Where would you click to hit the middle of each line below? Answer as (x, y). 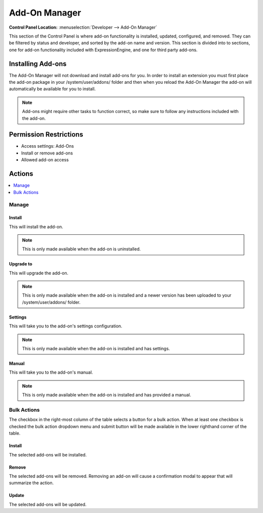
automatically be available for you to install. (52, 89)
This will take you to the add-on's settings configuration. (66, 326)
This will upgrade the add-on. (38, 273)
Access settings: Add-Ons (47, 146)
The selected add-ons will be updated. (48, 504)
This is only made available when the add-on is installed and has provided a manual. (107, 395)
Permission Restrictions (46, 135)
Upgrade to (21, 264)
